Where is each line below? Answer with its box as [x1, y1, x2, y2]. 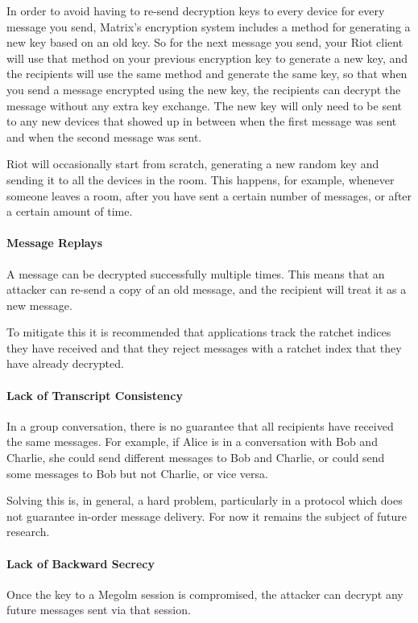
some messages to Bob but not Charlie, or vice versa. [6, 464, 268, 481]
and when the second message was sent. [6, 128, 202, 145]
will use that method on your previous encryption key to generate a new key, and [6, 49, 408, 66]
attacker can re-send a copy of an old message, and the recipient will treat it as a [6, 281, 407, 298]
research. [6, 523, 50, 540]
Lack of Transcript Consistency [6, 386, 183, 403]
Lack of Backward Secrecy [6, 555, 155, 571]
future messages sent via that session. [6, 601, 191, 618]
